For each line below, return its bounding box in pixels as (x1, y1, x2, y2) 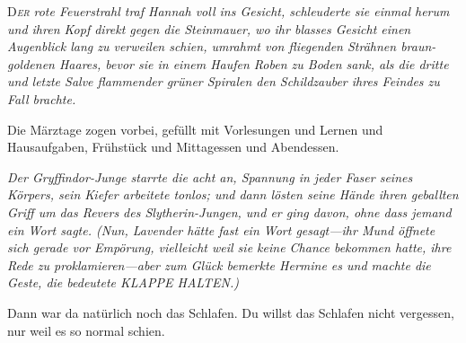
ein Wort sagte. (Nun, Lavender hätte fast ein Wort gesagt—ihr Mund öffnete (7, 220, 435, 239)
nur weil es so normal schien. (7, 321, 165, 339)
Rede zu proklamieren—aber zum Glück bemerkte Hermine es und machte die (7, 255, 431, 274)
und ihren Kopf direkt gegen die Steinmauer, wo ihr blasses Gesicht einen (7, 19, 411, 38)
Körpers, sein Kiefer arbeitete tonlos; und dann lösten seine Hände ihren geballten (7, 185, 459, 204)
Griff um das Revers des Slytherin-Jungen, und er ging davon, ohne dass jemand (7, 202, 452, 221)
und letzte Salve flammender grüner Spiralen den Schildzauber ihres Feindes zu (7, 72, 440, 91)
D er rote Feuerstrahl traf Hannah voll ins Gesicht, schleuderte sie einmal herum (7, 2, 450, 20)
